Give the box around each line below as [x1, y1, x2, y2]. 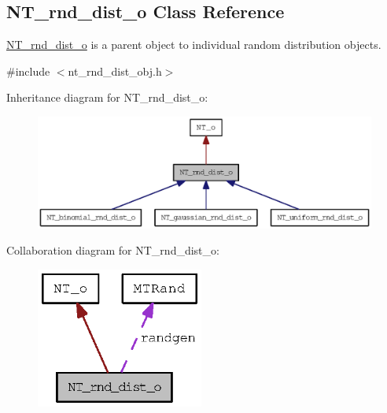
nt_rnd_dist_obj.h [68, 62, 162, 79]
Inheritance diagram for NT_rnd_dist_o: [6, 89, 208, 106]
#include [6, 62, 50, 79]
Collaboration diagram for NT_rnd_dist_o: [6, 242, 219, 259]
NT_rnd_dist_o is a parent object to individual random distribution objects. [6, 36, 381, 53]
